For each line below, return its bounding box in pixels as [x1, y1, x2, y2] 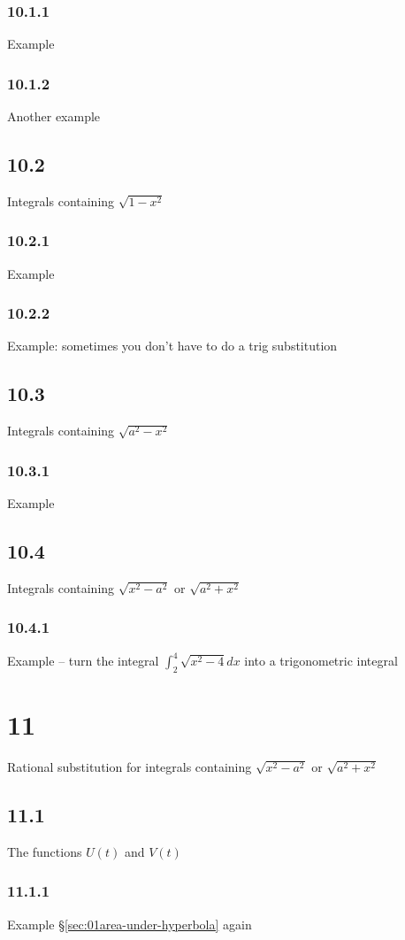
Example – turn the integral [7, 651, 159, 670]
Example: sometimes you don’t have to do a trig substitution [7, 336, 338, 355]
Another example [7, 107, 101, 126]
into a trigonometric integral [244, 651, 398, 670]
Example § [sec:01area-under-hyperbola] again [7, 914, 252, 933]
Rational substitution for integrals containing [7, 758, 252, 776]
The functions [7, 842, 82, 860]
